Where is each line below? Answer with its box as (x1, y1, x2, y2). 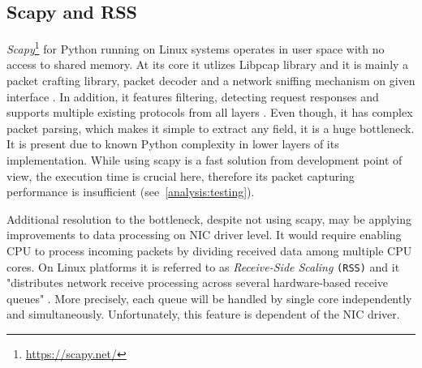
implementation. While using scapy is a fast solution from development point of (6, 152, 403, 169)
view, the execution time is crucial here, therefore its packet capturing (6, 167, 355, 184)
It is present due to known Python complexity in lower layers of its (6, 135, 339, 152)
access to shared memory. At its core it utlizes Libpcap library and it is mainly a (6, 56, 409, 73)
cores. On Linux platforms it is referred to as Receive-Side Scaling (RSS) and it (6, 258, 400, 275)
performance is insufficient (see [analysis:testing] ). (6, 183, 255, 200)
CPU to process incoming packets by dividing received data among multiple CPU (6, 242, 412, 259)
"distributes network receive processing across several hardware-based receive (6, 274, 389, 291)
